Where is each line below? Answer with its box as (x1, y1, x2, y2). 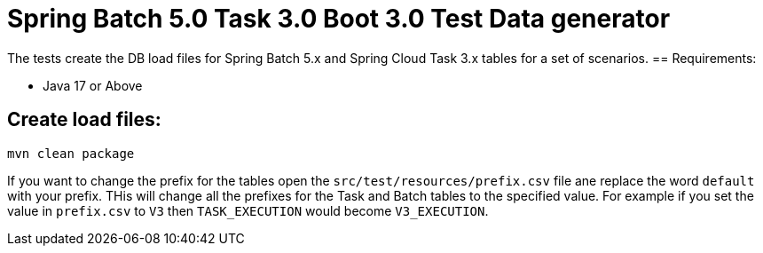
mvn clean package (7, 146, 135, 161)
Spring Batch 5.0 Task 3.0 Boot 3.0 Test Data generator (7, 4, 671, 34)
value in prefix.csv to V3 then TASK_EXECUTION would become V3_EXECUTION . (7, 202, 489, 218)
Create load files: (7, 108, 161, 131)
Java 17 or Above (43, 77, 143, 93)
